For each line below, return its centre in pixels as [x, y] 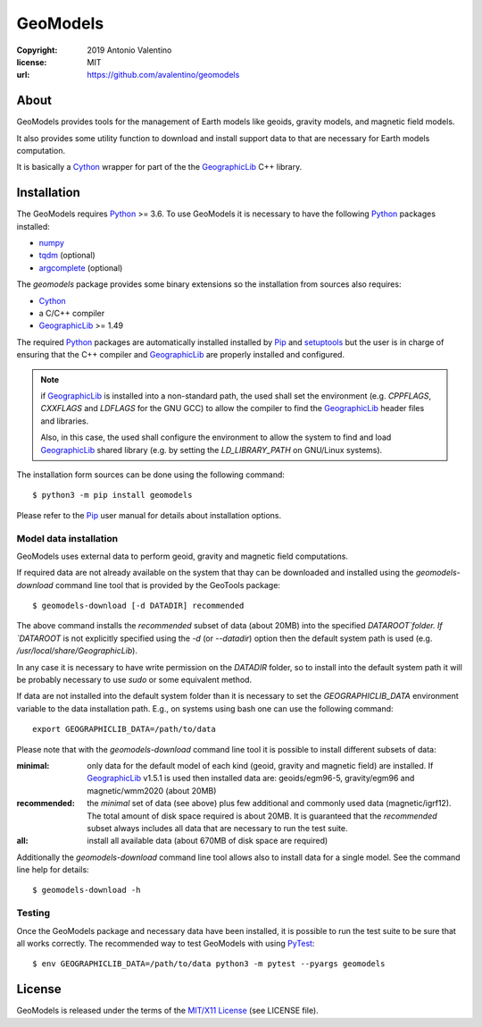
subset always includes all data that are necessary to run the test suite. [217, 828]
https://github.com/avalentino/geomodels [163, 75]
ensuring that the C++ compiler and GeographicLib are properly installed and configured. [181, 355]
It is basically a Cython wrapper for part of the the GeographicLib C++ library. [159, 167]
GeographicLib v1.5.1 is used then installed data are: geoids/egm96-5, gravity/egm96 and [251, 779]
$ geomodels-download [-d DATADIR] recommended [138, 606]
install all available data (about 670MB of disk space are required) [208, 841]
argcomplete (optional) [81, 267]
